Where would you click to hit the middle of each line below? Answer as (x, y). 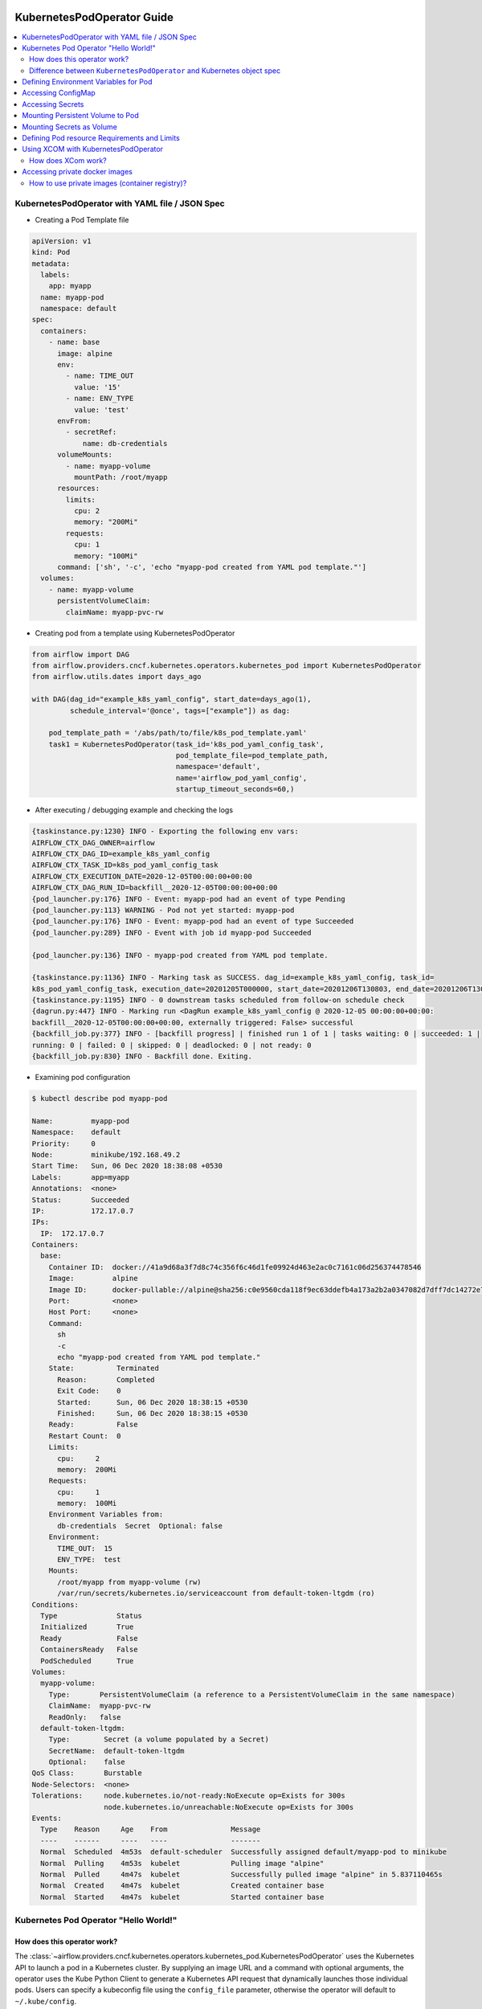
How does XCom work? (68, 160)
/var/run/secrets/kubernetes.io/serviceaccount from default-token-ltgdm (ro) (216, 1594)
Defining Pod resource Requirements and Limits (101, 138)
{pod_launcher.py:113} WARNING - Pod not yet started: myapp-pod (163, 910)
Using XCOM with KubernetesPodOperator (93, 149)
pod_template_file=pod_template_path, (252, 756)
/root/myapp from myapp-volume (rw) (129, 1582)
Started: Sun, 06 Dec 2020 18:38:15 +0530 (153, 1402)
